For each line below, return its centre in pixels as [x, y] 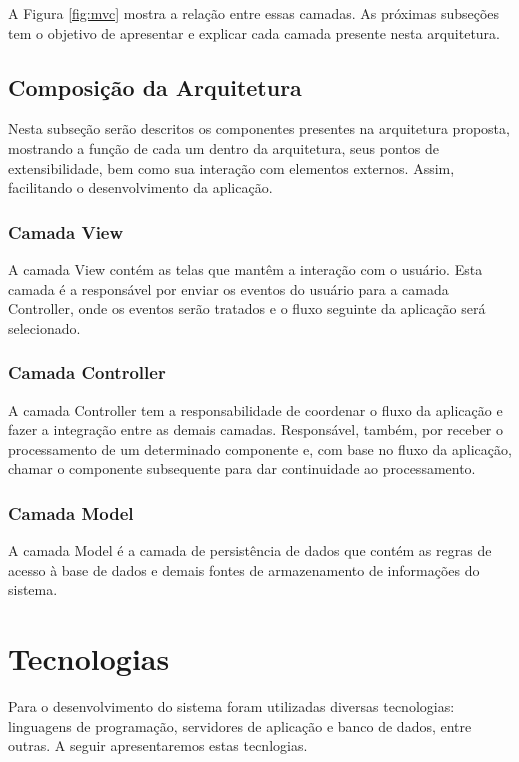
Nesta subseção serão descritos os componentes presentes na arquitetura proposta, [259, 128]
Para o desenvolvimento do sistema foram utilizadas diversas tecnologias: [231, 706]
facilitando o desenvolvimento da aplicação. [140, 187]
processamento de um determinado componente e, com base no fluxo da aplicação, [260, 448]
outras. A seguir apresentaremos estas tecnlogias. [158, 745]
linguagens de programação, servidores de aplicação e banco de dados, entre [240, 725]
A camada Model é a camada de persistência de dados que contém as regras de [250, 550]
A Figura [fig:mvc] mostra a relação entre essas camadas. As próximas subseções [254, 13]
